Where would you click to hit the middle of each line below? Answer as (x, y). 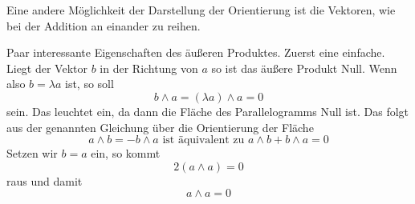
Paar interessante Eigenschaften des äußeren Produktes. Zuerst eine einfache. (196, 52)
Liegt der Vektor (47, 68)
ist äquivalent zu (203, 140)
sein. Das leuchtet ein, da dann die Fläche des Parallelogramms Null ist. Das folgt (208, 111)
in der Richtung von (149, 68)
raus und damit (45, 180)
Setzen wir (32, 153)
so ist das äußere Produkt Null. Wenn (304, 68)
